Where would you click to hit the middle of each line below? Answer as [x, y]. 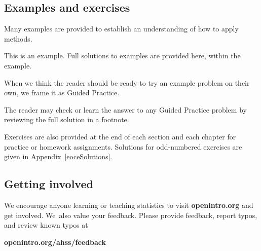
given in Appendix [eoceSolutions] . [58, 156]
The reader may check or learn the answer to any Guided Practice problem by [125, 109]
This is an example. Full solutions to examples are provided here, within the [122, 56]
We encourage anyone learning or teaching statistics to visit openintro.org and [129, 205]
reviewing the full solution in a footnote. [67, 119]
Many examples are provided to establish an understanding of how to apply [121, 29]
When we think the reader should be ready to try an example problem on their [127, 82]
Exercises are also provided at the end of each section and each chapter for [120, 136]
